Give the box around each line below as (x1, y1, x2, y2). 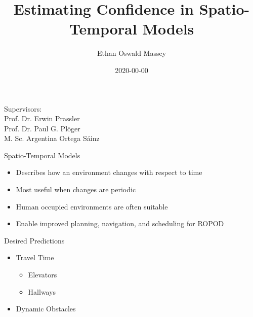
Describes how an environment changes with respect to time (16, 167, 202, 178)
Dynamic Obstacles (16, 303, 76, 314)
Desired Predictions (4, 235, 65, 245)
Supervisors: (4, 103, 42, 114)
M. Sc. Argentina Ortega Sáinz (4, 133, 100, 144)
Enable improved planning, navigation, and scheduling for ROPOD (16, 218, 224, 229)
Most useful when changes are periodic (16, 184, 136, 195)
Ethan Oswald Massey (97, 48, 166, 58)
